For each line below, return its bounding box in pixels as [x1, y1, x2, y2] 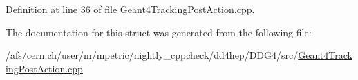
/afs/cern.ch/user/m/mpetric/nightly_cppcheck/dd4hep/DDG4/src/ [6, 48, 299, 62]
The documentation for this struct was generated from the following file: [6, 25, 312, 39]
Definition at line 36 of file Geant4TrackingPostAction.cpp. [6, 2, 255, 16]
